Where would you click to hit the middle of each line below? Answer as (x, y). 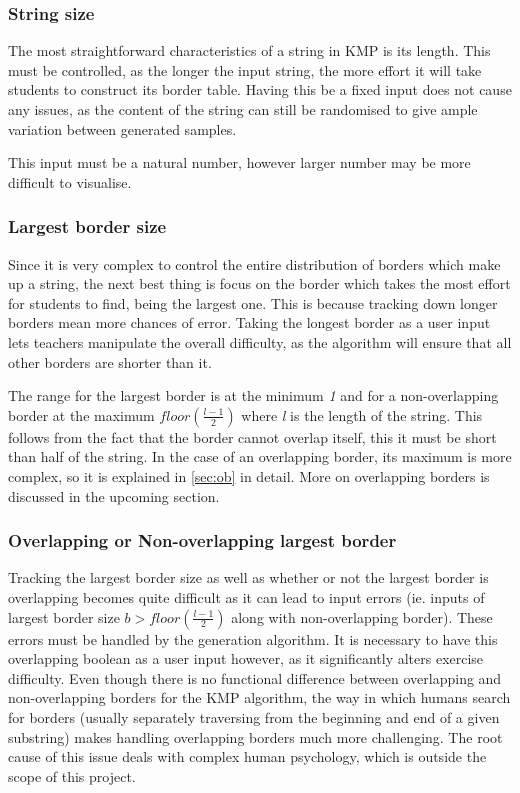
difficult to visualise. (70, 181)
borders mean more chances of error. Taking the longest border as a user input (249, 322)
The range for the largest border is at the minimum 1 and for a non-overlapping (253, 395)
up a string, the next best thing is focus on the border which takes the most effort (259, 283)
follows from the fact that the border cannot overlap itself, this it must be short (252, 436)
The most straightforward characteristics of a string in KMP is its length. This (249, 50)
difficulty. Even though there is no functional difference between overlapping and (255, 677)
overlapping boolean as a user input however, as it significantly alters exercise (246, 658)
